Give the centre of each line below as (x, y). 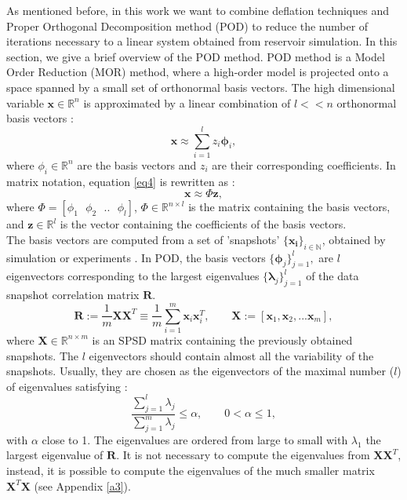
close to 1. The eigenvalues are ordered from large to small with (195, 439)
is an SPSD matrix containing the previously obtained (222, 339)
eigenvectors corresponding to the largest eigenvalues (133, 276)
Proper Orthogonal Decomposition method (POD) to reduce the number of (187, 26)
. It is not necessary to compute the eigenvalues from (243, 455)
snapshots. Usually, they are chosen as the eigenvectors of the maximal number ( (200, 371)
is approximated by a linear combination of (187, 102)
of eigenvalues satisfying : (67, 386)
